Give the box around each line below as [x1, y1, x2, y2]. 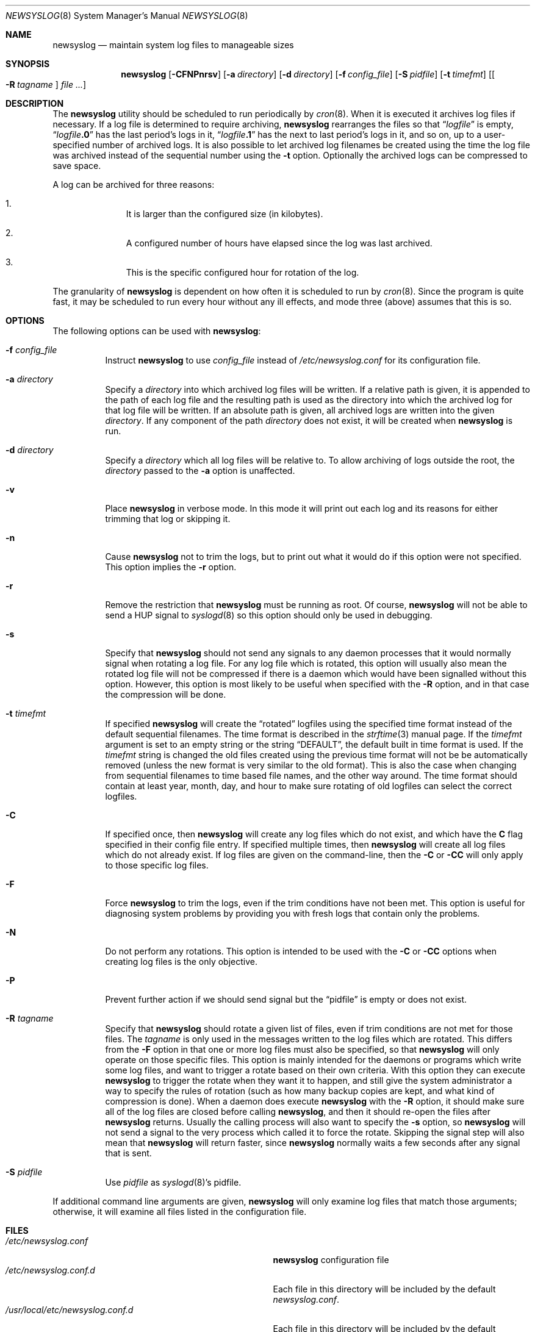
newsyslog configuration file [273, 1255, 389, 1265]
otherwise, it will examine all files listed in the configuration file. [52, 1206, 307, 1217]
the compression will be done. [105, 689, 226, 700]
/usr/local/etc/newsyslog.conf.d [5, 1305, 134, 1315]
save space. [52, 160, 101, 171]
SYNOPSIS [5, 59, 50, 69]
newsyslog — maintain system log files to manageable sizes [52, 40, 294, 50]
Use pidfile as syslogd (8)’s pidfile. [105, 1177, 242, 1187]
